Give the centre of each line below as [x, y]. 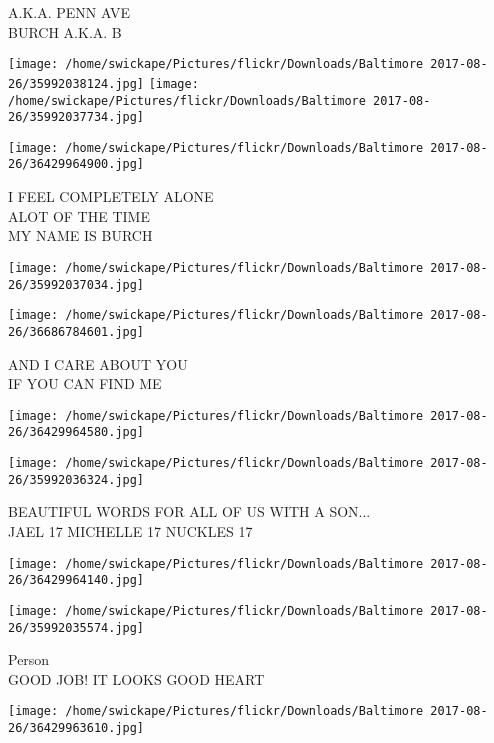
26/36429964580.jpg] [76, 432]
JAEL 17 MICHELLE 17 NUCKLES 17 [130, 530]
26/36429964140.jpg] [76, 580]
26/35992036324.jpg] [76, 479]
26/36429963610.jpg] [76, 728]
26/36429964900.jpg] [76, 164]
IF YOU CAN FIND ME [85, 383]
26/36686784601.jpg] [76, 331]
